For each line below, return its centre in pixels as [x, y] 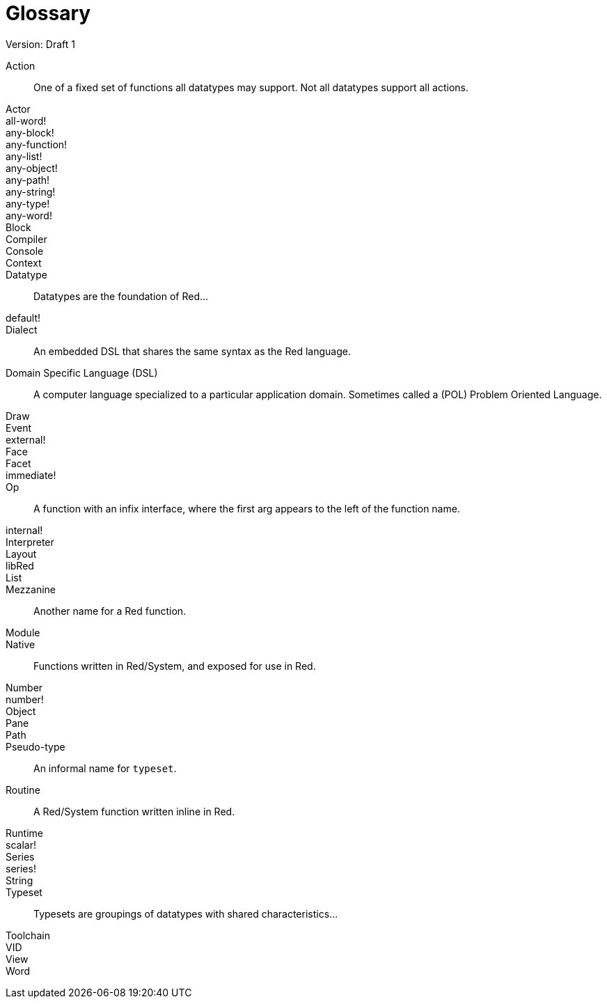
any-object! [32, 168]
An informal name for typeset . [105, 768]
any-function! [37, 144]
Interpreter [30, 542]
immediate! [31, 475]
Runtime [24, 833]
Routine [23, 790]
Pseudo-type [36, 746]
